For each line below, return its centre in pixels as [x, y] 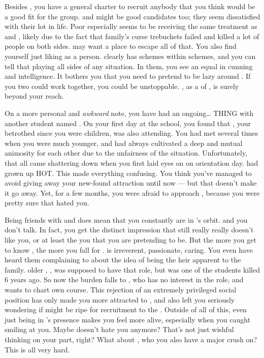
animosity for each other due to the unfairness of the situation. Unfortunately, [126, 153]
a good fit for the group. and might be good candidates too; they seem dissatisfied [133, 16]
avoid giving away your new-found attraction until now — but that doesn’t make [131, 183]
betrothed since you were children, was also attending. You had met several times [131, 133]
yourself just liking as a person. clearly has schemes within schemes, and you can [130, 56]
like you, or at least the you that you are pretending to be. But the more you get [130, 240]
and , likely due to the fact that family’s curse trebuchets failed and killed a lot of [132, 36]
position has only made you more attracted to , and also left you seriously [120, 299]
